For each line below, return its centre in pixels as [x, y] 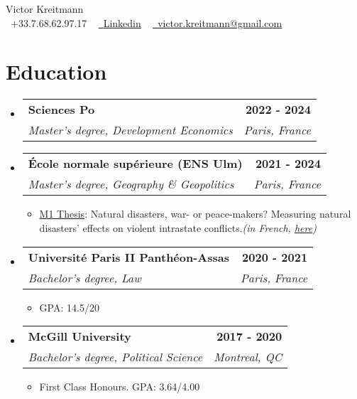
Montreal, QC [248, 357]
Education [56, 71]
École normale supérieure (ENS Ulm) [135, 164]
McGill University [79, 336]
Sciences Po [61, 110]
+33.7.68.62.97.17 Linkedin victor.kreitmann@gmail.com [146, 22]
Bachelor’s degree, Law [84, 277]
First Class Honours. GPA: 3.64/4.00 [120, 387]
